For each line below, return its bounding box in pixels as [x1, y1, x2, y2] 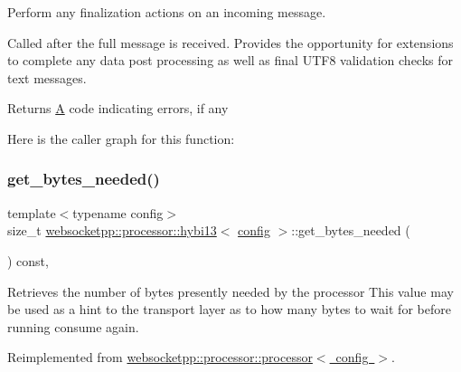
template [7, 203, 56, 222]
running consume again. [7, 317, 139, 336]
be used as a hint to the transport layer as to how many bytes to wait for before [7, 300, 451, 319]
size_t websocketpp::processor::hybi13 [7, 221, 217, 240]
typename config [72, 203, 164, 222]
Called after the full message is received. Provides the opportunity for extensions [7, 33, 454, 52]
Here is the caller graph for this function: [7, 129, 235, 148]
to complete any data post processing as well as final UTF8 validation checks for [7, 51, 454, 70]
